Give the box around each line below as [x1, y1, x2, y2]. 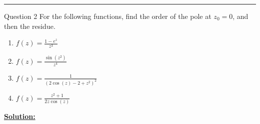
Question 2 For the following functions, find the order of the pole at [4, 11, 211, 21]
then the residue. [4, 20, 55, 31]
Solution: [4, 111, 35, 121]
